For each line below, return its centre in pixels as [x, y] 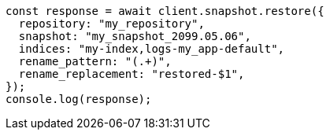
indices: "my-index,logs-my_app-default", [152, 49]
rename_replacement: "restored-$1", [132, 74]
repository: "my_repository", [111, 24]
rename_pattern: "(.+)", [95, 61]
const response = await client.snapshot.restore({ [165, 11]
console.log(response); [79, 99]
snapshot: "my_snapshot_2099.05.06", [135, 36]
